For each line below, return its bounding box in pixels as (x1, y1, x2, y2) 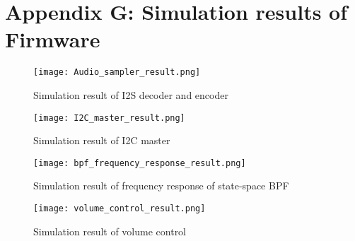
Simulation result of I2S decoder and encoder (33, 87, 228, 102)
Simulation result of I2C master (33, 133, 170, 148)
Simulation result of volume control (33, 223, 187, 238)
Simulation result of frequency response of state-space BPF (33, 178, 289, 193)
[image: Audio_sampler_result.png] (33, 67, 201, 78)
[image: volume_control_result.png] (33, 204, 206, 214)
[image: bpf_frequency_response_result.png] (33, 158, 246, 168)
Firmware (5, 25, 100, 54)
